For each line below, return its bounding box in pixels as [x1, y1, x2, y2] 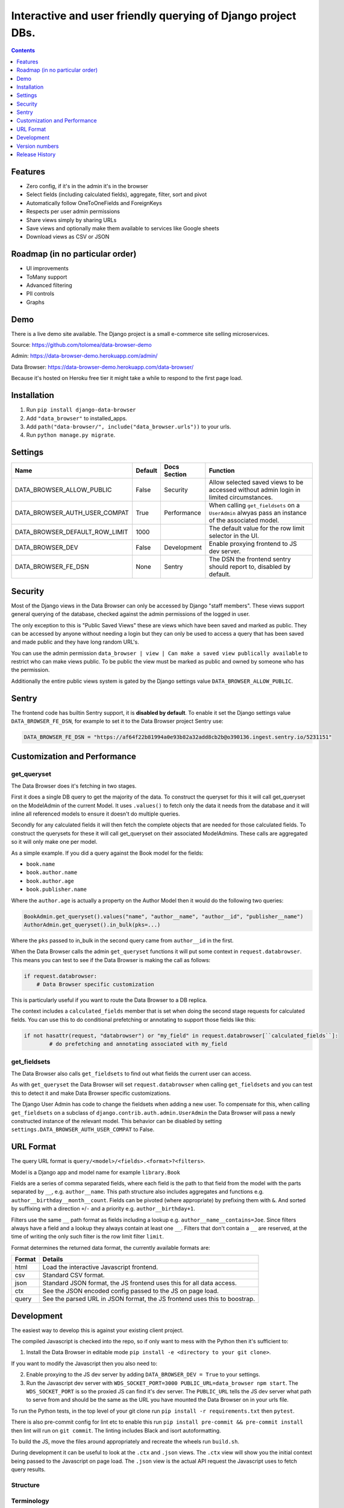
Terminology [11, 1497, 49, 1505]
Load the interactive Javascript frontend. [42, 1263, 158, 1272]
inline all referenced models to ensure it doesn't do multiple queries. [11, 810, 180, 817]
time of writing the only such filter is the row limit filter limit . [11, 1233, 164, 1240]
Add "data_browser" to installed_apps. [26, 414, 128, 422]
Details [42, 1255, 63, 1264]
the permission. [11, 667, 50, 674]
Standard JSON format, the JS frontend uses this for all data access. [42, 1279, 237, 1287]
